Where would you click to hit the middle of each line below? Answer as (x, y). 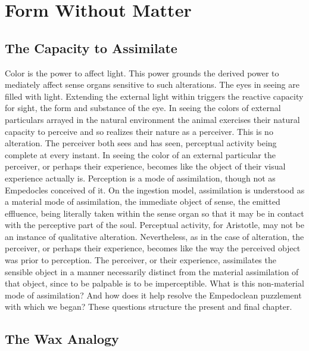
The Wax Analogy (62, 339)
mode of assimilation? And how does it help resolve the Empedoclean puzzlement (153, 295)
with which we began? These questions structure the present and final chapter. (149, 307)
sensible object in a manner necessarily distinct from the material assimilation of (152, 271)
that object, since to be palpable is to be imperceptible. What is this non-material (154, 283)
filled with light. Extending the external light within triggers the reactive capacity (154, 96)
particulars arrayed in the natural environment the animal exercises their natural (152, 119)
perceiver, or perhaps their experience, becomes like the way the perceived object (153, 248)
